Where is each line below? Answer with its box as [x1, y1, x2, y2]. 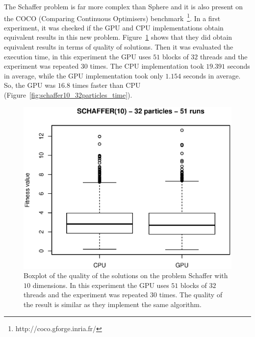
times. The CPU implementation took [90, 61, 204, 71]
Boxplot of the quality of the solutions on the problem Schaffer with [24, 270, 228, 281]
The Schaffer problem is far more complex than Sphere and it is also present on [4, 1, 243, 11]
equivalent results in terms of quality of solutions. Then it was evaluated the [4, 42, 233, 52]
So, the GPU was [4, 80, 56, 90]
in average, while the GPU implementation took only [4, 70, 163, 80]
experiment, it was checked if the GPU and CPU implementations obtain [4, 22, 224, 32]
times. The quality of [159, 289, 223, 300]
